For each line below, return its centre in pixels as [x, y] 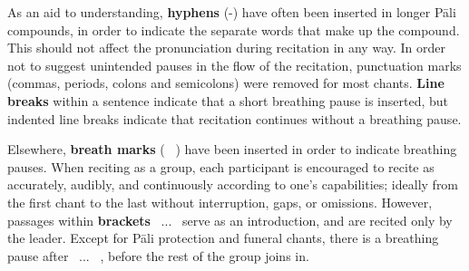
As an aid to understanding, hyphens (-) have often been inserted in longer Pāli [232, 12]
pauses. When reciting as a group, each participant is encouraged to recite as [221, 166]
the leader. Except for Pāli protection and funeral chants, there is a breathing [223, 238]
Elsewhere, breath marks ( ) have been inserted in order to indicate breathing [232, 149]
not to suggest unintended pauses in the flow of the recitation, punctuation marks [234, 65]
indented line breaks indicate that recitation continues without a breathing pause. [234, 118]
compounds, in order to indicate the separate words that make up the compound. [234, 29]
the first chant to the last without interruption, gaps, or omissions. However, [220, 202]
